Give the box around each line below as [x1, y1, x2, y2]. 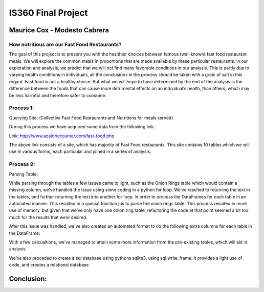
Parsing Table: [9, 171, 38, 177]
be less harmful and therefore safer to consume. [9, 92, 107, 98]
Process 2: [9, 161, 35, 168]
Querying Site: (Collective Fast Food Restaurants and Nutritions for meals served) [9, 115, 173, 121]
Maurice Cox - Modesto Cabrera [9, 26, 110, 34]
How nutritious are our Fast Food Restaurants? [9, 41, 122, 48]
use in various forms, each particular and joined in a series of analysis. [9, 148, 152, 154]
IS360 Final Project [9, 7, 88, 18]
